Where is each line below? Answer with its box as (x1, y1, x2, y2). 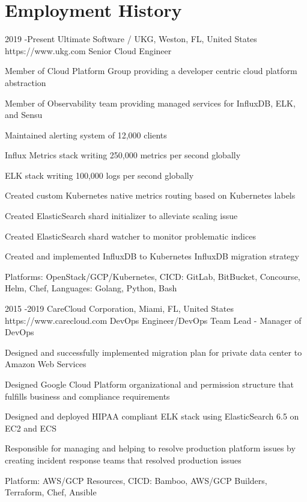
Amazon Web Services (5, 358, 87, 370)
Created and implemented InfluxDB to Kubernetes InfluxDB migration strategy (5, 250, 299, 262)
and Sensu (5, 108, 43, 121)
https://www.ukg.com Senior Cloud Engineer (5, 44, 172, 57)
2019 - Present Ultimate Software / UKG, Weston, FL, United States (5, 33, 257, 45)
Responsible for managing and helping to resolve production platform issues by (5, 442, 296, 454)
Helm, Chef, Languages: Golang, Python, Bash (5, 282, 177, 294)
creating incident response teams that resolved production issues (5, 453, 242, 466)
